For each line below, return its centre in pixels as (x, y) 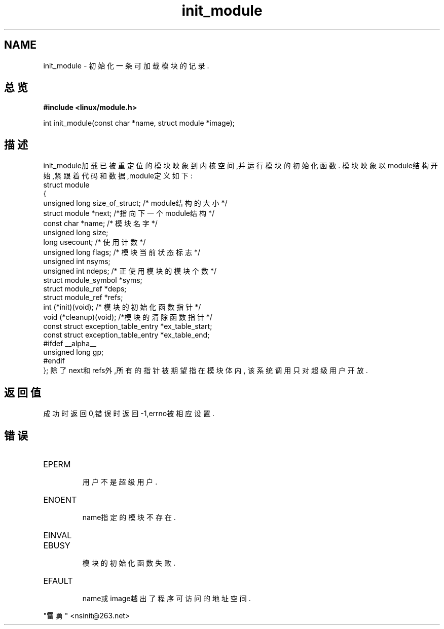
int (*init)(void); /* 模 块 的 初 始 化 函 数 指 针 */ (122, 307)
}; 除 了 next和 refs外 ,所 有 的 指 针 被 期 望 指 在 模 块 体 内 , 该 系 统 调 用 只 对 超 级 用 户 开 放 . (206, 371)
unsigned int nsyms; (77, 262)
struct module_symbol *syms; (93, 280)
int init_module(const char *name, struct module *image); (139, 123)
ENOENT (60, 499)
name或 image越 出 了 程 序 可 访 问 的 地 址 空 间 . (166, 598)
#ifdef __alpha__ (70, 344)
